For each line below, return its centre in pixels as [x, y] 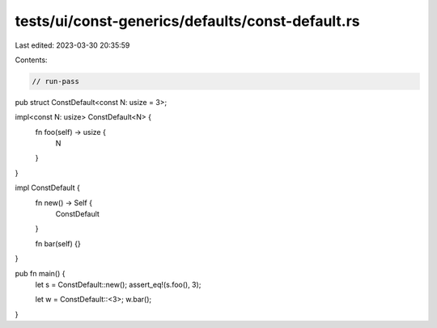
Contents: [31, 60]
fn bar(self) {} [58, 243]
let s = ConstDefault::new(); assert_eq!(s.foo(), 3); [118, 284]
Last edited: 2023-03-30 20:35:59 [72, 45]
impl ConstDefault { [47, 188]
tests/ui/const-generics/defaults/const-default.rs [187, 21]
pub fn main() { [40, 273]
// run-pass [56, 81]
